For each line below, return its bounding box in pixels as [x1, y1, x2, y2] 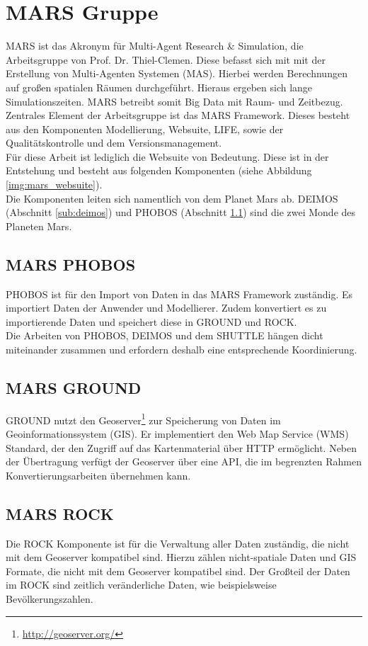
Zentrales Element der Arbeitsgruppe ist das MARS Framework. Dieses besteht [6, 108, 350, 123]
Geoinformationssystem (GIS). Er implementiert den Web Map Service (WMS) [6, 426, 349, 441]
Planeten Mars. [6, 218, 72, 233]
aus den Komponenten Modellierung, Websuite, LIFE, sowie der [6, 121, 284, 136]
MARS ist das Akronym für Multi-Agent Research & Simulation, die [6, 38, 304, 53]
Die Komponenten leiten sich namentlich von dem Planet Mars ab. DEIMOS [6, 191, 338, 205]
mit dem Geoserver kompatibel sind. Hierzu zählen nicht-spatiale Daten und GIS [6, 550, 357, 565]
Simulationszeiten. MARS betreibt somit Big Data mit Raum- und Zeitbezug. [6, 93, 343, 108]
